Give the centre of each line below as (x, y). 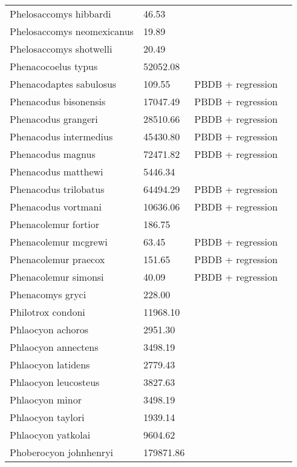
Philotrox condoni (47, 312)
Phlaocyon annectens (54, 347)
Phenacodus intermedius (61, 136)
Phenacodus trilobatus (57, 189)
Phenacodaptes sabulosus (63, 84)
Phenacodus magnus (53, 154)
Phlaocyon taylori (47, 417)
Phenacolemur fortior (54, 224)
